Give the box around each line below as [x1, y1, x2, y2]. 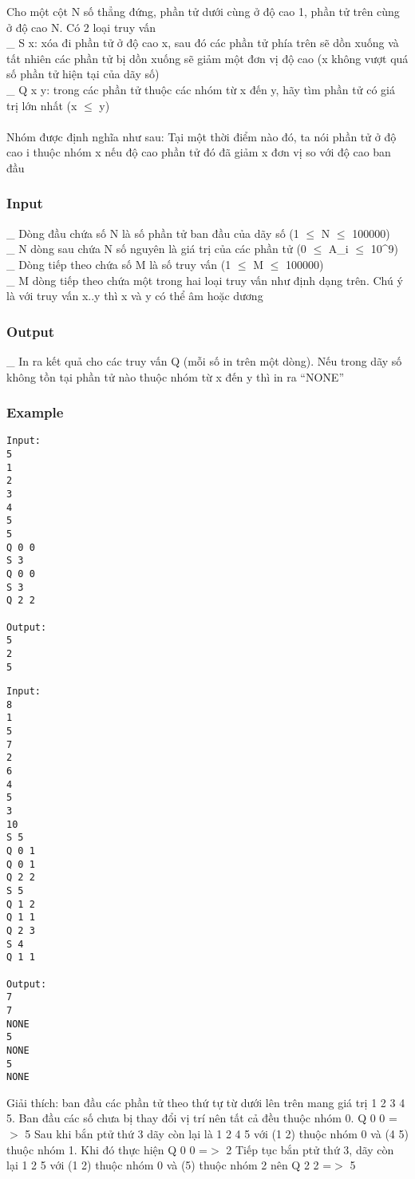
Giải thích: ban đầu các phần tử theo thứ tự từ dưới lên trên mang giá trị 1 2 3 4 [6, 1094, 405, 1110]
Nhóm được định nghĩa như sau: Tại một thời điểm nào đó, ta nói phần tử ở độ [6, 128, 397, 144]
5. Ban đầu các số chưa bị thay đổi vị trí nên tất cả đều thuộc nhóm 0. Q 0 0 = [6, 1110, 397, 1126]
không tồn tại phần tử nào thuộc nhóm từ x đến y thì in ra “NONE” [6, 368, 345, 385]
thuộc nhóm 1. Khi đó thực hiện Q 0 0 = [6, 1141, 208, 1157]
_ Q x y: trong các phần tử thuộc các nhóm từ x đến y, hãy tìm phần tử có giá [6, 81, 395, 97]
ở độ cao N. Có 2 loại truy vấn [6, 18, 156, 35]
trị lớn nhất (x [6, 97, 77, 113]
